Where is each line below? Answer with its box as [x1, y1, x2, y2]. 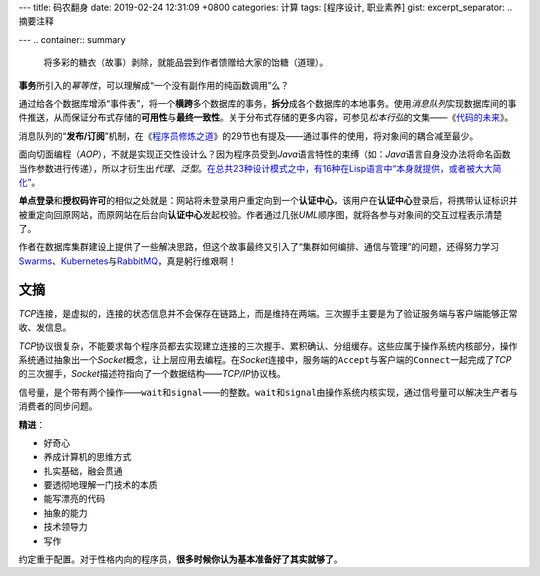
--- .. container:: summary [18, 33, 126, 45]
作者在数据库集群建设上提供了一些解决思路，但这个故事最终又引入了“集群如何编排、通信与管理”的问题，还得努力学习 [18, 241, 500, 253]
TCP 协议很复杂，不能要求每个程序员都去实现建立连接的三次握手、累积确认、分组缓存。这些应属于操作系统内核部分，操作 [18, 340, 518, 352]
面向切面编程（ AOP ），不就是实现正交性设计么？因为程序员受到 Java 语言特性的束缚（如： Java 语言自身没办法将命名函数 [18, 148, 511, 160]
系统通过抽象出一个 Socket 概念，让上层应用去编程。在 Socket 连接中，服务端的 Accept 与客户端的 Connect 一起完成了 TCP [18, 353, 512, 365]
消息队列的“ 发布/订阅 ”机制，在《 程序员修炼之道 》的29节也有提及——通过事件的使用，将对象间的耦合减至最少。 [18, 130, 479, 142]
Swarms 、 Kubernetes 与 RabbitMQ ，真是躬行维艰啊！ [18, 255, 237, 267]
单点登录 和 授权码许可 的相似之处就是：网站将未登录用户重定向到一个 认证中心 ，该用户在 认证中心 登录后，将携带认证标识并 [18, 195, 518, 207]
